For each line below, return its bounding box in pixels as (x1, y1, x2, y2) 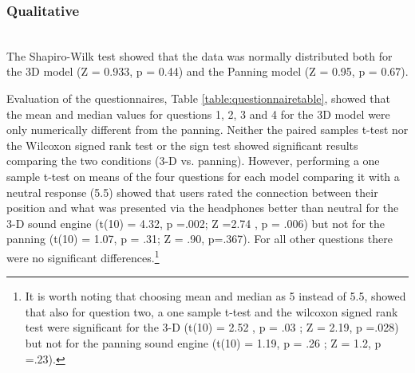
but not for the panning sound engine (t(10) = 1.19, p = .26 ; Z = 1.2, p (25, 334, 381, 351)
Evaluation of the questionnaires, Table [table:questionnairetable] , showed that (6, 90, 390, 106)
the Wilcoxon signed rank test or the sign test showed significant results (6, 136, 358, 153)
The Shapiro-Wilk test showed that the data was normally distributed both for (6, 47, 393, 64)
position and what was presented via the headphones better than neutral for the (6, 199, 399, 216)
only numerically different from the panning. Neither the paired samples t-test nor (6, 121, 409, 138)
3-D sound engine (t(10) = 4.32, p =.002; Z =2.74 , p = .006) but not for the (6, 214, 385, 231)
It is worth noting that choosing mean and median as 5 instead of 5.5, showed (25, 288, 406, 304)
